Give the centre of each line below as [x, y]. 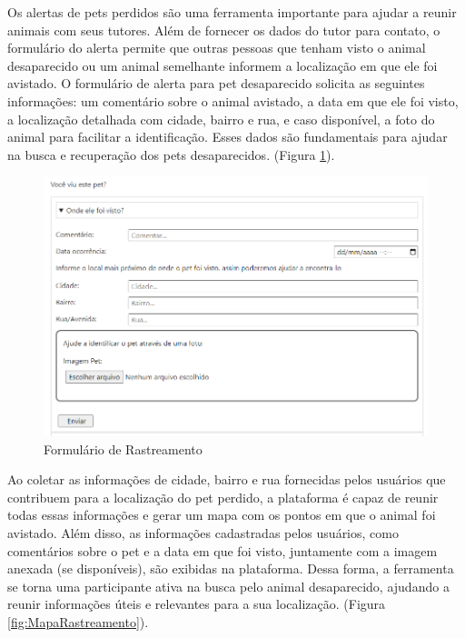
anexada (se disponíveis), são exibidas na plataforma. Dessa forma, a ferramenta [231, 568]
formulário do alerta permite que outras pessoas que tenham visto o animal [217, 48]
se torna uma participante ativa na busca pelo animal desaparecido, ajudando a [228, 586]
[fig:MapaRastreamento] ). [78, 622]
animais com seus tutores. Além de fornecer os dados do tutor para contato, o [224, 30]
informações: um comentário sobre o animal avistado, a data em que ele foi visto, [233, 100]
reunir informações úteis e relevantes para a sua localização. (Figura [197, 604]
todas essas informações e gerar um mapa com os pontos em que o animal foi [222, 515]
